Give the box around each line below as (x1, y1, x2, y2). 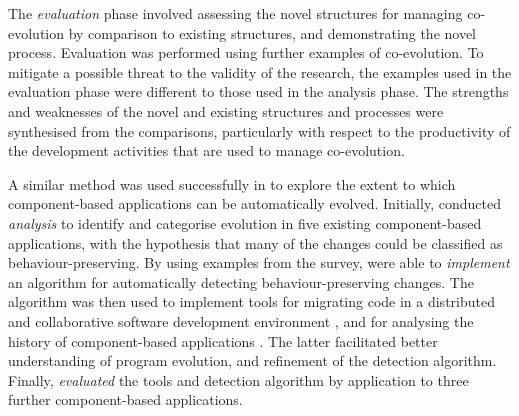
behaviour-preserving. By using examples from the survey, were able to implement (8, 252, 510, 273)
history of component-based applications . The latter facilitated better (8, 330, 438, 351)
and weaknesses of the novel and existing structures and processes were (8, 100, 444, 121)
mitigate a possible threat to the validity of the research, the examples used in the (8, 61, 512, 82)
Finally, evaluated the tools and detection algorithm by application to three (8, 369, 469, 390)
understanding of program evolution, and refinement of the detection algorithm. (8, 350, 497, 371)
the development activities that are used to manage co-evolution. (8, 140, 405, 161)
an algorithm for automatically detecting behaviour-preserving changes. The (8, 271, 474, 292)
